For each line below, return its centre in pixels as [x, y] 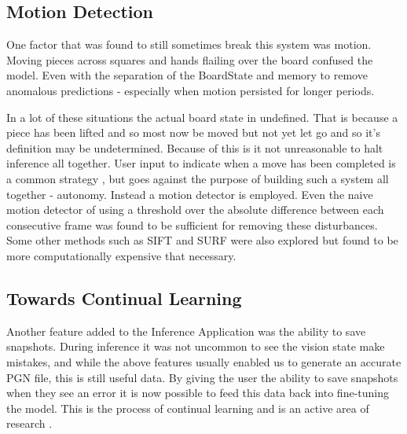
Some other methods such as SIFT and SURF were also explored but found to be [202, 240]
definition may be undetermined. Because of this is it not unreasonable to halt [195, 147]
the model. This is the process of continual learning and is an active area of [188, 408]
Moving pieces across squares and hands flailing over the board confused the [190, 59]
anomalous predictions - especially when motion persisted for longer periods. [191, 90]
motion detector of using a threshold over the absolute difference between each [195, 210]
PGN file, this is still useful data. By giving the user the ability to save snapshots [202, 377]
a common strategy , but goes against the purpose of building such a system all [198, 178]
